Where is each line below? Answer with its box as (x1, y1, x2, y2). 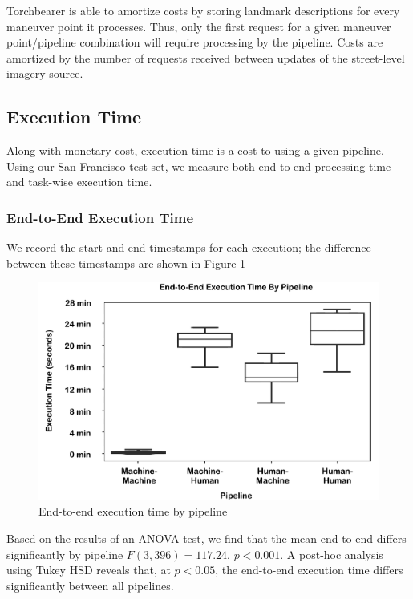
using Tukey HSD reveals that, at (6, 561, 171, 578)
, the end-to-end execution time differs (215, 561, 403, 578)
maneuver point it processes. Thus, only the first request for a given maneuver (6, 18, 391, 34)
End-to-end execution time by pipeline (38, 503, 228, 520)
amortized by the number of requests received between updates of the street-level (6, 49, 405, 66)
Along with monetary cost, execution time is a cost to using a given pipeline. (6, 142, 384, 159)
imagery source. (6, 65, 83, 82)
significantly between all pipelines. (6, 577, 174, 593)
